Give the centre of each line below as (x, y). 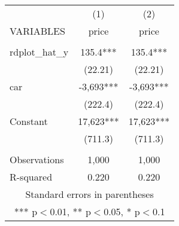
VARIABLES (37, 31)
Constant (29, 121)
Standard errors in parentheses (89, 194)
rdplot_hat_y (39, 52)
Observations (37, 159)
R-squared (31, 177)
